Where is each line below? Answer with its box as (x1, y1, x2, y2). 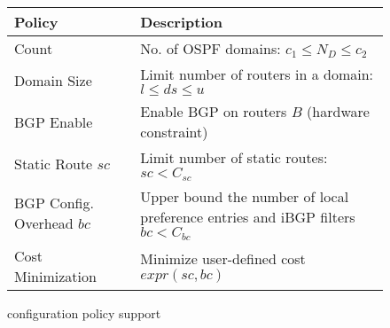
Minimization (14, 265, 97, 286)
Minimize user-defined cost (140, 248, 306, 269)
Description (140, 12, 222, 32)
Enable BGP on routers (140, 101, 287, 121)
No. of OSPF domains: (140, 38, 281, 59)
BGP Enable (14, 111, 93, 132)
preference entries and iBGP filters (140, 206, 355, 227)
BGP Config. (14, 192, 94, 214)
